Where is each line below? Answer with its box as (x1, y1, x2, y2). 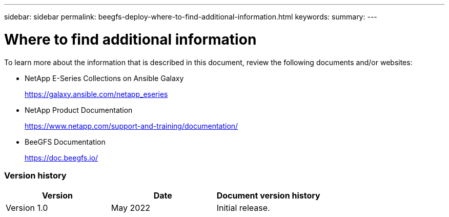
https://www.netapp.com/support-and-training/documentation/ (25, 121, 238, 130)
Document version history (216, 190, 320, 201)
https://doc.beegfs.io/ (25, 153, 98, 162)
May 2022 (111, 203, 150, 213)
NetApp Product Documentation (25, 105, 133, 114)
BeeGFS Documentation (25, 137, 106, 146)
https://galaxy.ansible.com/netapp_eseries (25, 89, 168, 98)
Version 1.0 (6, 203, 48, 213)
